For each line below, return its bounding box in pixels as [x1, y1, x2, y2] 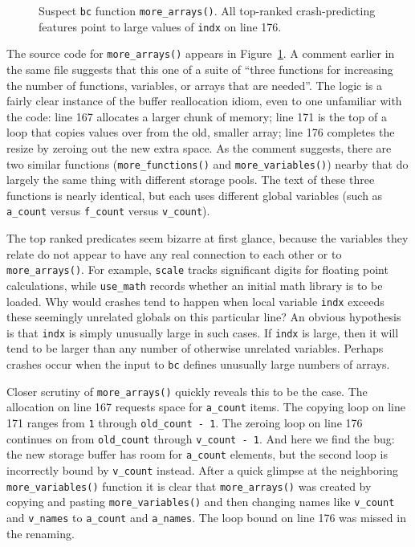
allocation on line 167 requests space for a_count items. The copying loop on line [6, 398, 405, 415]
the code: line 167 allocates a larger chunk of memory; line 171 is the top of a [6, 108, 387, 125]
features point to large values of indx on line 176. [39, 18, 282, 35]
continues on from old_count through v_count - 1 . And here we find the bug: [6, 430, 395, 447]
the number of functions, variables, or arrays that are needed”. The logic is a [6, 76, 382, 93]
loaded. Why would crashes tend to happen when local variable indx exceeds [6, 292, 384, 309]
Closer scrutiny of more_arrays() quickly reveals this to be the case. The [6, 382, 368, 399]
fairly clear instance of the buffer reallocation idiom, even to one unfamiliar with [6, 92, 402, 109]
